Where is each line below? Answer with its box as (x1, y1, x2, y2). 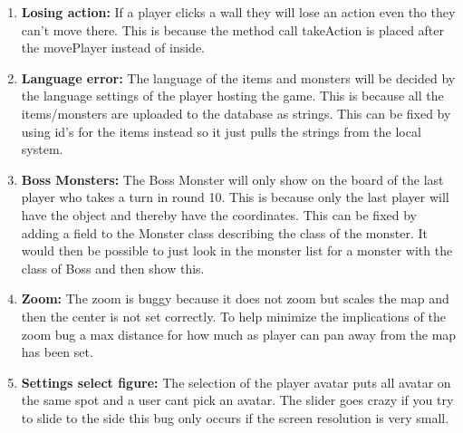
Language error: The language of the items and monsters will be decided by (21, 68, 456, 87)
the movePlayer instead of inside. (21, 38, 206, 57)
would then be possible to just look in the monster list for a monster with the (21, 241, 453, 260)
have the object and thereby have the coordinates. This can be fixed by (21, 205, 417, 224)
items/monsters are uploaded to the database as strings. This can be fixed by (21, 103, 451, 122)
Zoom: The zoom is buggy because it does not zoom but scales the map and (21, 289, 449, 308)
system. (21, 140, 63, 159)
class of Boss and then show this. (21, 258, 205, 277)
